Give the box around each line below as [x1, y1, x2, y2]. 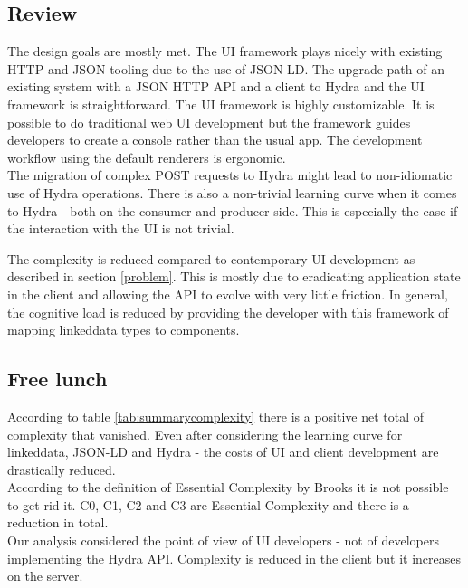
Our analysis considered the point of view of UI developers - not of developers [7, 531, 439, 550]
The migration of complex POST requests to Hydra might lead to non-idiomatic [7, 166, 453, 185]
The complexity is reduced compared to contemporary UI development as [7, 249, 415, 268]
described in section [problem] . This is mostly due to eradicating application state [7, 267, 461, 286]
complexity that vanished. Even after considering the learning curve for [7, 424, 403, 443]
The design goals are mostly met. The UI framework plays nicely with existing [7, 42, 443, 61]
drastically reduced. [7, 460, 116, 479]
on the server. [7, 566, 83, 585]
